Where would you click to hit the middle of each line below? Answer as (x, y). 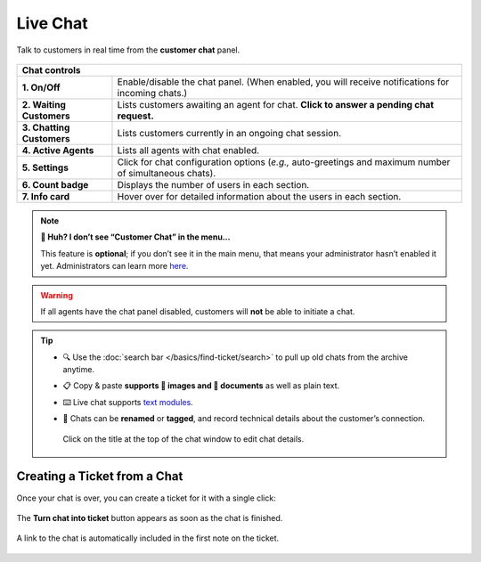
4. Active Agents (58, 150)
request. (136, 116)
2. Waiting (44, 104)
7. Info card (46, 196)
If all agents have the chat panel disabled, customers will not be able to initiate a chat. (198, 311)
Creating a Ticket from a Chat (100, 476)
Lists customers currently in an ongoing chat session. (229, 133)
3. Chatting (46, 127)
